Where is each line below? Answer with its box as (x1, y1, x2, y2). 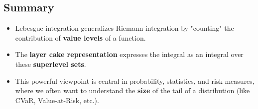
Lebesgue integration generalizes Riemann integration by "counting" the (15, 23, 234, 33)
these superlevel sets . (15, 58, 86, 69)
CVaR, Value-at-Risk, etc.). (15, 95, 99, 105)
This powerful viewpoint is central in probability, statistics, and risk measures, (15, 75, 255, 86)
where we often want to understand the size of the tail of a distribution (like (15, 85, 250, 96)
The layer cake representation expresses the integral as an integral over (15, 49, 244, 59)
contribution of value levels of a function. (15, 32, 146, 43)
